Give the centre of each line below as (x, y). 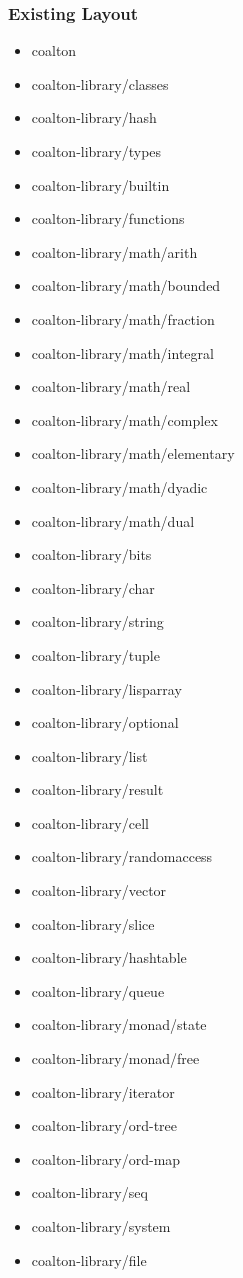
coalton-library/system (101, 1226)
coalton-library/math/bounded (126, 285)
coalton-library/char (93, 587)
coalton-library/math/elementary (133, 453)
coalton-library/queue (98, 990)
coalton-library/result (97, 789)
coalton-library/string (97, 621)
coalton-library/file (89, 1259)
